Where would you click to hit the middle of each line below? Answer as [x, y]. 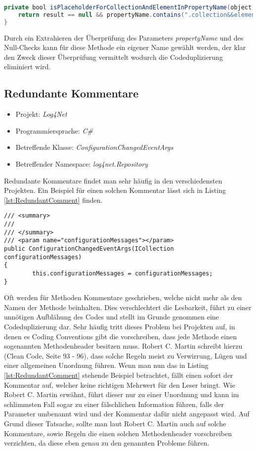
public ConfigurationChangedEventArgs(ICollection [89, 248]
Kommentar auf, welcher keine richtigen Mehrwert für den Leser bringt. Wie [120, 384]
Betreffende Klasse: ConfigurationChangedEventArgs [94, 147]
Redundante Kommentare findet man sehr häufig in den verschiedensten [113, 180]
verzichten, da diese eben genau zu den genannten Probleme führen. [107, 443]
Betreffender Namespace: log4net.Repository [82, 163]
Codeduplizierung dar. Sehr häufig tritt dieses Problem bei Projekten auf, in [120, 327]
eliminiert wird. [27, 67]
